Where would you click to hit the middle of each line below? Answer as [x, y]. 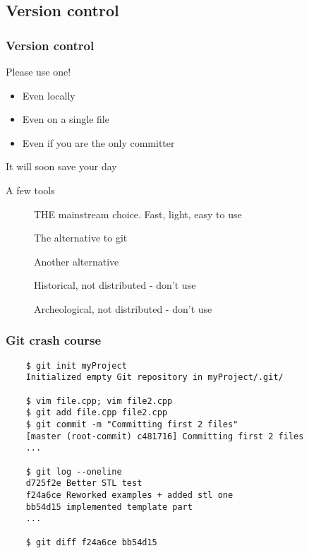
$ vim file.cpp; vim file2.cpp [99, 401]
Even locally [49, 95]
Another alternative [77, 261]
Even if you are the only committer [98, 142]
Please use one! [38, 71]
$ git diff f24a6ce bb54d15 [91, 542]
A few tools [30, 190]
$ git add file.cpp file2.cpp [97, 413]
